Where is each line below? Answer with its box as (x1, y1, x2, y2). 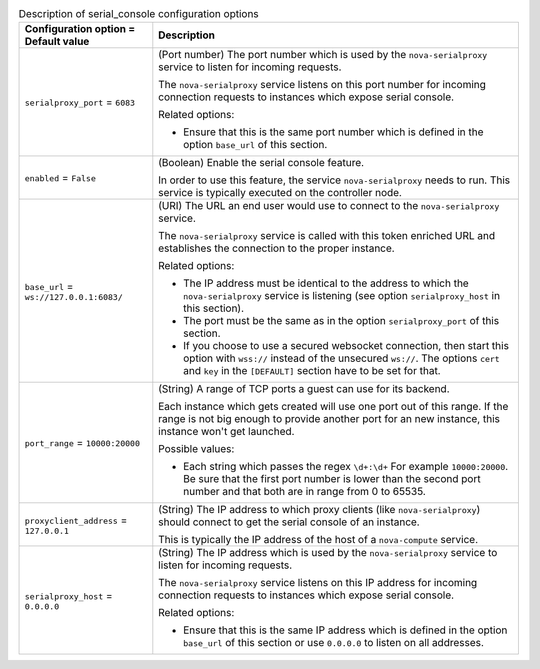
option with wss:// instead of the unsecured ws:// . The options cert (183, 351, 500, 365)
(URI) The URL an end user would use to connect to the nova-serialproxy (158, 199, 500, 213)
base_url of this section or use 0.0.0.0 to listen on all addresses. (183, 636, 485, 650)
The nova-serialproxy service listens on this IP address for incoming (158, 576, 478, 590)
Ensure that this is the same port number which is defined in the (183, 125, 484, 139)
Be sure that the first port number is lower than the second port (183, 472, 481, 486)
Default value (24, 35, 90, 49)
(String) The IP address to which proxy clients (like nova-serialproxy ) (158, 503, 481, 517)
